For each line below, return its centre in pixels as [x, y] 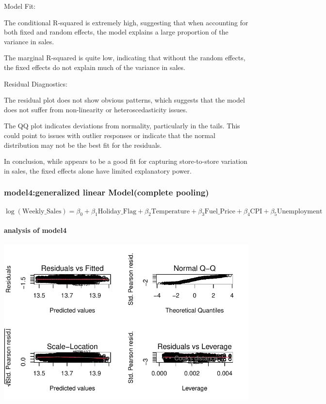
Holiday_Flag [117, 211]
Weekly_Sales [42, 211]
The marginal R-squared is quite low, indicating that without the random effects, [125, 58]
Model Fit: [20, 6]
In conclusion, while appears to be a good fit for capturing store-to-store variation [126, 161]
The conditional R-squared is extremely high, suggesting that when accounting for [126, 22]
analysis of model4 [35, 230]
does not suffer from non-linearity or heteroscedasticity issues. [96, 109]
